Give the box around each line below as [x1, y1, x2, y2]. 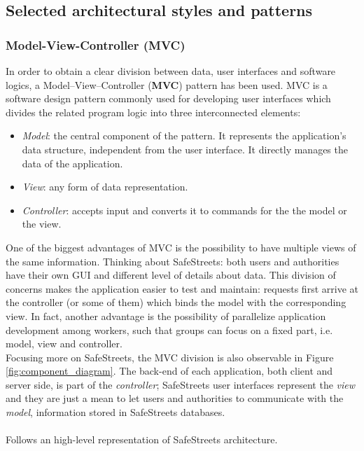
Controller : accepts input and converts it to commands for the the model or [22, 202, 347, 217]
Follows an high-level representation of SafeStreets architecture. [6, 432, 278, 447]
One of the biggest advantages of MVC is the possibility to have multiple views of [6, 240, 356, 254]
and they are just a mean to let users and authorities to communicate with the [6, 391, 344, 405]
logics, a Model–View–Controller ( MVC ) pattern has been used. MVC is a [6, 77, 328, 92]
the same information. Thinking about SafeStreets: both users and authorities [6, 254, 339, 268]
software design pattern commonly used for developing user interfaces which [6, 91, 331, 106]
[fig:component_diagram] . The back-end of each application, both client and [6, 363, 333, 378]
